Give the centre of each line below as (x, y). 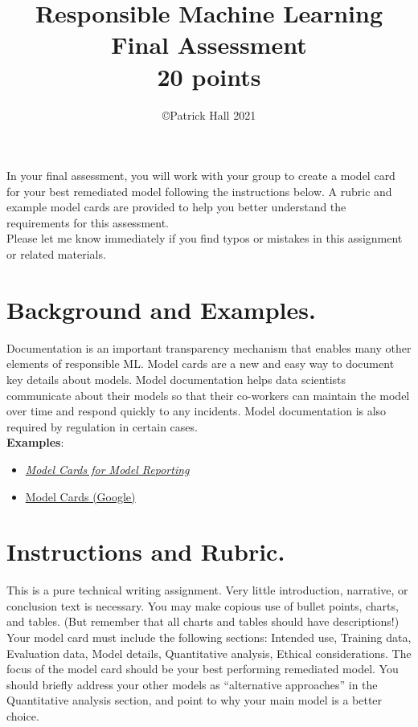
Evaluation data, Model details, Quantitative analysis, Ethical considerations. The (209, 653)
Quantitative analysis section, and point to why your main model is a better (195, 700)
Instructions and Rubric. (146, 551)
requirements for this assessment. (88, 222)
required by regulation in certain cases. (102, 426)
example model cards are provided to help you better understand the (176, 207)
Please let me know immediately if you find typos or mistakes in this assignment (205, 238)
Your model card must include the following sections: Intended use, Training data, (209, 637)
